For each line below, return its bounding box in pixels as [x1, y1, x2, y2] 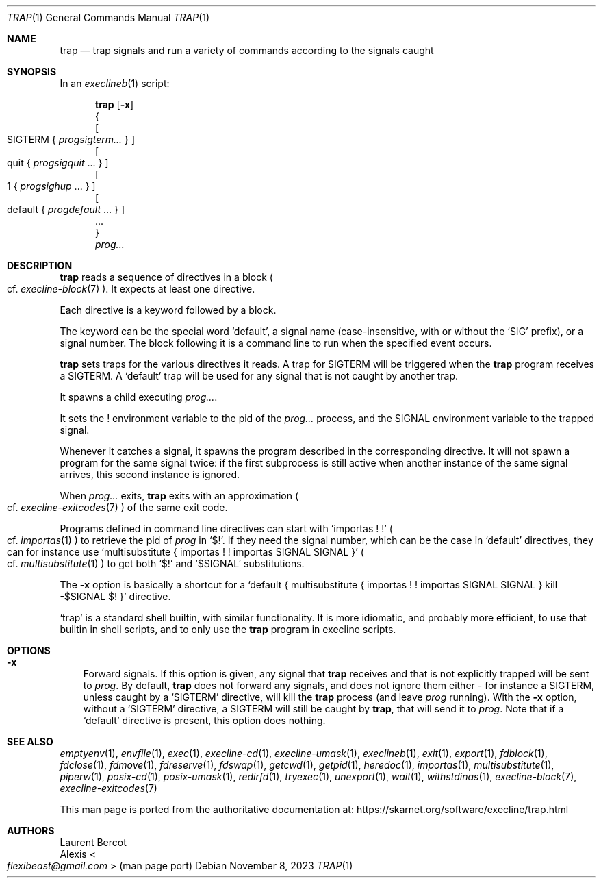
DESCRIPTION [7, 260, 73, 271]
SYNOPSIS [7, 66, 57, 77]
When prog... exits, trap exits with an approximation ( [60, 490, 299, 501]
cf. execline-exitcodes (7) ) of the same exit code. [7, 501, 228, 513]
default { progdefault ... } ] [7, 203, 125, 215]
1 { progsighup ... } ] [7, 180, 96, 192]
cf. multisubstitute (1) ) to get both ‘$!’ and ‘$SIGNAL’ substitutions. [7, 558, 305, 569]
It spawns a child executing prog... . [60, 391, 218, 403]
